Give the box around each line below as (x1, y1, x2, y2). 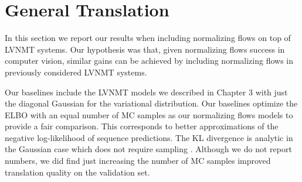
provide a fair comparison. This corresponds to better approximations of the (5, 120, 279, 132)
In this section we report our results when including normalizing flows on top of (5, 32, 291, 44)
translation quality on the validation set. (5, 166, 150, 178)
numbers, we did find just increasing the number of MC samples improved (5, 154, 271, 167)
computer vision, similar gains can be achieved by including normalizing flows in (5, 54, 293, 67)
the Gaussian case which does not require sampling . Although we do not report (5, 143, 292, 155)
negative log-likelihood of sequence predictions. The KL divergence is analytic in (5, 131, 293, 143)
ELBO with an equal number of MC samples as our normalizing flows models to (5, 108, 293, 121)
